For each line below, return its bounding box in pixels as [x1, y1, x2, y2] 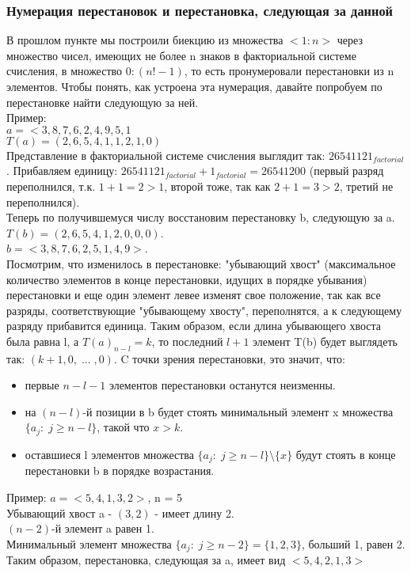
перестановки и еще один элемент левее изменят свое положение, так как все [6, 286, 381, 303]
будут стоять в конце [295, 446, 396, 462]
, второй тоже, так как [164, 177, 271, 194]
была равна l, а [6, 332, 79, 349]
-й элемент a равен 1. [51, 520, 154, 537]
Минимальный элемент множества [6, 535, 172, 552]
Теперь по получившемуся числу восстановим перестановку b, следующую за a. [6, 209, 395, 226]
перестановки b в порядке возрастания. [25, 462, 215, 479]
